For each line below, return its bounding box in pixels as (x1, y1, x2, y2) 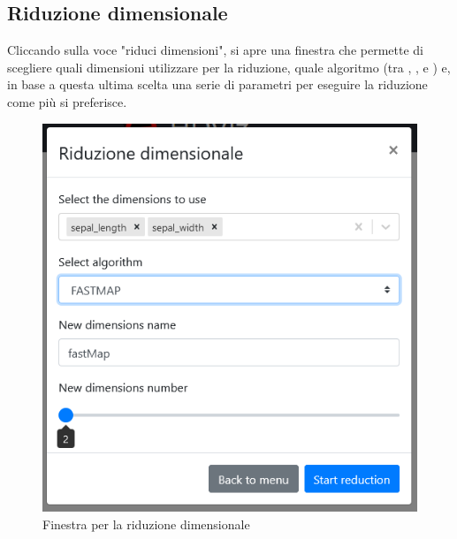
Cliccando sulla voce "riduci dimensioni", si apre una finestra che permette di (7, 41, 423, 59)
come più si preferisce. (7, 92, 127, 110)
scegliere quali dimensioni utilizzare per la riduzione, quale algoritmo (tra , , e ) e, (7, 57, 451, 76)
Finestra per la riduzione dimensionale (42, 514, 250, 533)
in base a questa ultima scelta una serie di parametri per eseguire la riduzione (7, 75, 428, 94)
